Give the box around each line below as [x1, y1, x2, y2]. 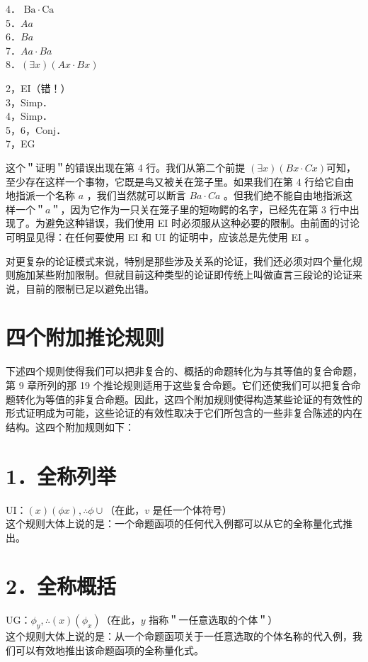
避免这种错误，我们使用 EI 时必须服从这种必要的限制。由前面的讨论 [45, 215, 360, 230]
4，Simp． [6, 108, 53, 123]
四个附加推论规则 [6, 322, 165, 352]
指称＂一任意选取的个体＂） [149, 612, 278, 627]
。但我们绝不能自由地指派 [224, 188, 343, 203]
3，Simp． [6, 94, 53, 109]
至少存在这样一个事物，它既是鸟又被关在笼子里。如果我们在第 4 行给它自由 [6, 174, 355, 189]
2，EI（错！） [6, 80, 71, 95]
